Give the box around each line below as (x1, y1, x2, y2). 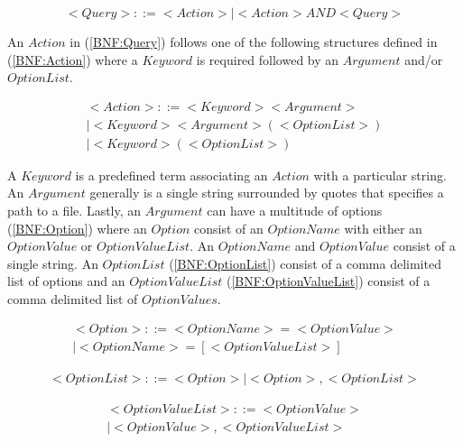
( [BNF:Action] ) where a (7, 50, 138, 69)
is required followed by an (196, 50, 339, 69)
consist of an (194, 218, 264, 237)
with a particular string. (313, 165, 447, 184)
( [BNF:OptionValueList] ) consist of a (226, 272, 431, 290)
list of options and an (7, 272, 125, 290)
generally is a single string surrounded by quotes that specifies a (89, 183, 444, 202)
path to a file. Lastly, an (7, 201, 142, 220)
